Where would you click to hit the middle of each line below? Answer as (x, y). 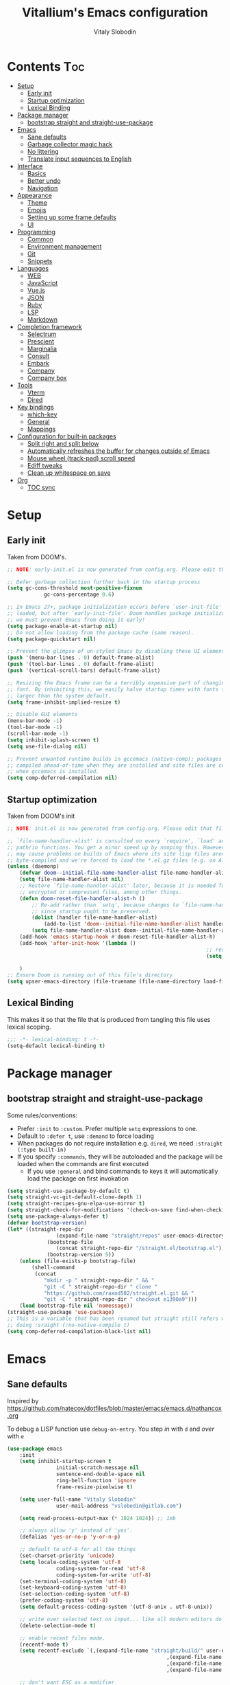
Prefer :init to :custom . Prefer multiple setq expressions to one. (107, 1128)
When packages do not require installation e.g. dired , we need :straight (120, 1143)
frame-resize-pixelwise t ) (94, 1487)
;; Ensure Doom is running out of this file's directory (90, 975)
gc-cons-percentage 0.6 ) (79, 595)
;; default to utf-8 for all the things (78, 1550)
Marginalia (42, 348)
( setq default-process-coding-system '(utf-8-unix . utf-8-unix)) (116, 1607)
